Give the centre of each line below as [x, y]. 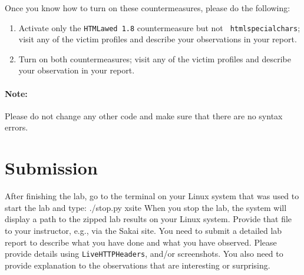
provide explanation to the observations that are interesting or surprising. [138, 265]
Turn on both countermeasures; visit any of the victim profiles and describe [155, 58]
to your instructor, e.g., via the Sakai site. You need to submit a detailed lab [143, 230]
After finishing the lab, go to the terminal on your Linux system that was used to [152, 196]
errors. [16, 127]
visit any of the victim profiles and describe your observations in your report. [158, 39]
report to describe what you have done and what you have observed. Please [141, 242]
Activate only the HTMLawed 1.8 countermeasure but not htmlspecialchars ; [159, 27]
